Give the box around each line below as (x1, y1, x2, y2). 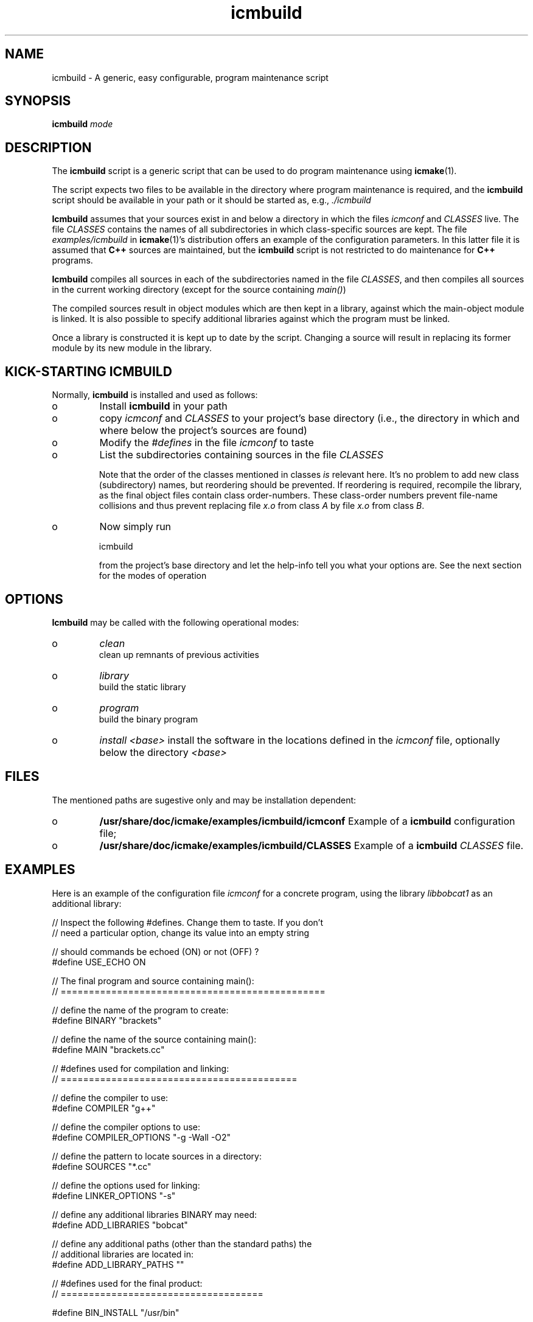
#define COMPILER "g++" (52, 1102, 156, 1113)
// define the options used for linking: (52, 1180, 200, 1191)
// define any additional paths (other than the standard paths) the (52, 1238, 312, 1249)
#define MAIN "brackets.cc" (52, 1044, 165, 1055)
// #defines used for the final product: (52, 1278, 203, 1289)
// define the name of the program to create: (52, 1004, 229, 1015)
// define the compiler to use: (52, 1092, 169, 1103)
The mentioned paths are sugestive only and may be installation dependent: (52, 794, 357, 805)
